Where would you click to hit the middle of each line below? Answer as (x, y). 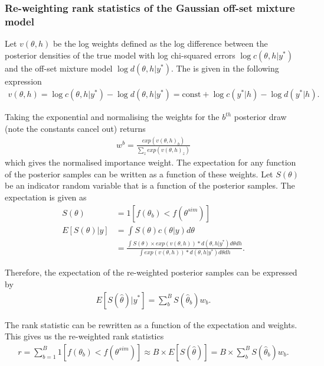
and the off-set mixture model (59, 68)
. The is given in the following (225, 68)
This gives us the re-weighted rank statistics (84, 336)
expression (23, 81)
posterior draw (260, 117)
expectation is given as (46, 197)
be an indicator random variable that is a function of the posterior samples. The (150, 185)
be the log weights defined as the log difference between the (160, 43)
